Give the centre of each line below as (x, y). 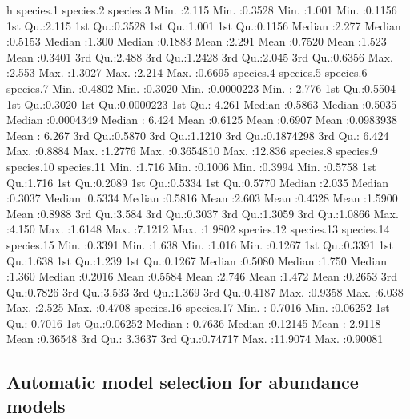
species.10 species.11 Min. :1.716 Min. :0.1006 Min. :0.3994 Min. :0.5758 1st (191, 166)
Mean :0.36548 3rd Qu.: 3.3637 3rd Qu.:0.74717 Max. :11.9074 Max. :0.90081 (195, 339)
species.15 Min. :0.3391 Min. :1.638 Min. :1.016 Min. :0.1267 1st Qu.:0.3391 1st (200, 244)
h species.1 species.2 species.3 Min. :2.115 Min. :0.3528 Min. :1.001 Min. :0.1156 (202, 10)
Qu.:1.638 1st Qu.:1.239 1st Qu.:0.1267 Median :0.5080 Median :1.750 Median (197, 260)
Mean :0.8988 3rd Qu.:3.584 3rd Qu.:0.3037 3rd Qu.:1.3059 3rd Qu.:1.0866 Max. (203, 213)
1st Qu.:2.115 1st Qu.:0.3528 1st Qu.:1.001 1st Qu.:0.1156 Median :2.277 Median (204, 25)
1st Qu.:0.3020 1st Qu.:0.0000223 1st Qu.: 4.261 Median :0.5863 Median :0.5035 (202, 104)
